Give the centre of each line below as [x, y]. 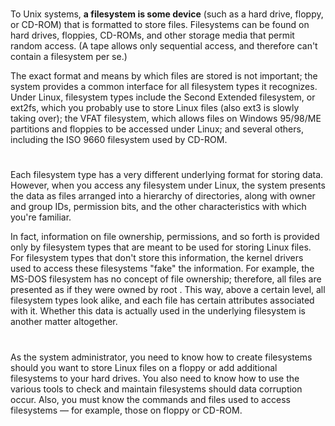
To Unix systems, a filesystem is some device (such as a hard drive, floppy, [167, 14]
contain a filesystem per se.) [69, 57]
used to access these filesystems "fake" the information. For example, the [162, 269]
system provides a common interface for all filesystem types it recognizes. [164, 87]
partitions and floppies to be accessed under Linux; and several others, [157, 129]
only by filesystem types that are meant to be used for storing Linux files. [161, 247]
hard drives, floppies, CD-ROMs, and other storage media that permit [152, 35]
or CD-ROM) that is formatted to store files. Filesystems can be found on [160, 25]
